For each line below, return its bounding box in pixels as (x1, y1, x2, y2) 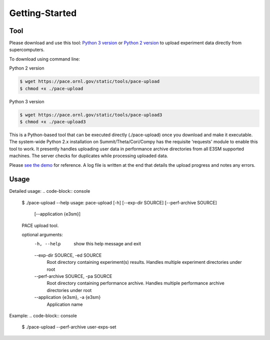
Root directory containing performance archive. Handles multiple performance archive (46, 280, 224, 286)
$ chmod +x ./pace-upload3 (19, 119, 86, 125)
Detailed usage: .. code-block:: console (9, 188, 90, 194)
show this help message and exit (73, 241, 141, 247)
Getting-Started (9, 8, 77, 19)
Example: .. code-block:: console (9, 312, 77, 318)
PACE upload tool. (21, 222, 59, 228)
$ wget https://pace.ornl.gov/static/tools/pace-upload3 (19, 112, 162, 118)
